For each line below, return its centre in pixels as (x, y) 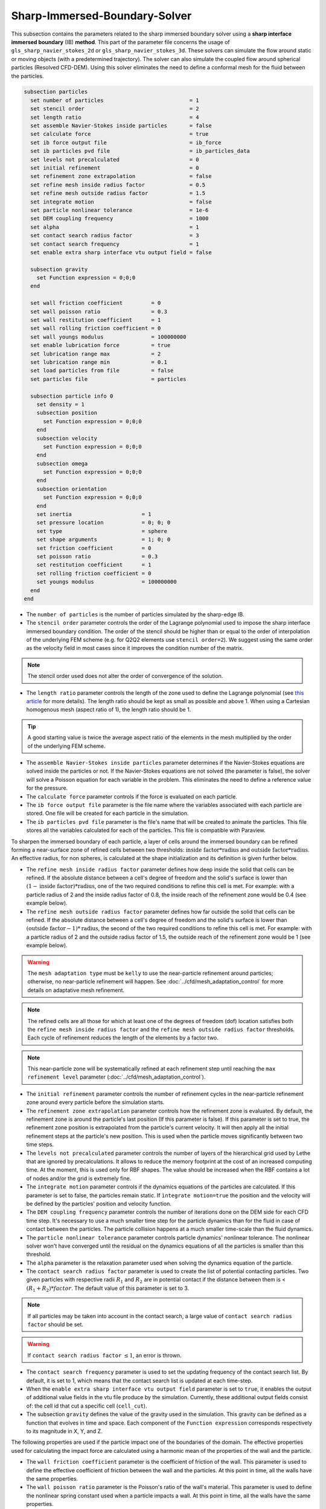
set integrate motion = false (121, 202)
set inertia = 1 (94, 514)
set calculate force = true (120, 134)
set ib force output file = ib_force (126, 142)
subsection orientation (72, 489)
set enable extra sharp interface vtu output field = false (121, 252)
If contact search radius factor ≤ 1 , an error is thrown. (104, 1355)
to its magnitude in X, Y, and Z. (64, 1431)
